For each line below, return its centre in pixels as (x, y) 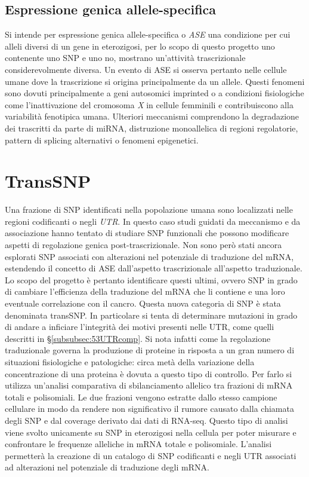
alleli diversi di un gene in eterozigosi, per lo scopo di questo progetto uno (140, 46)
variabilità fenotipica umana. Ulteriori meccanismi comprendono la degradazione (152, 116)
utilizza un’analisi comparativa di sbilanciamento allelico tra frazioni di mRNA (149, 385)
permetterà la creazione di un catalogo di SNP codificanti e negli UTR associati (151, 455)
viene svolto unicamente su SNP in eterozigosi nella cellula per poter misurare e (151, 432)
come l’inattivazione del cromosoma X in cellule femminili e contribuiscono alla (149, 104)
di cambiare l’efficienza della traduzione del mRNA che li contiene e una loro (145, 291)
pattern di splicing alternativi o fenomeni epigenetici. (102, 140)
